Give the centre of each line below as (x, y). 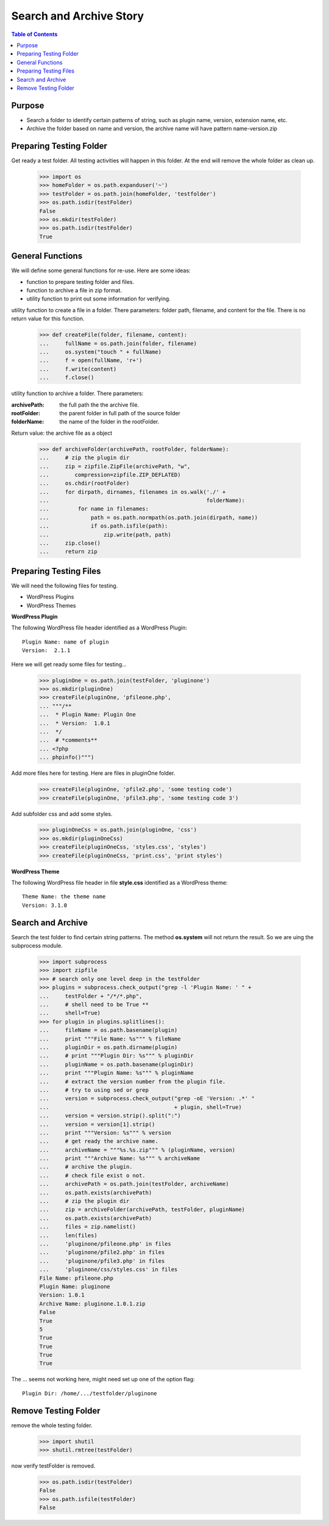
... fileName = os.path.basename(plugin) (108, 1030)
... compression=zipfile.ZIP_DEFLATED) (110, 474)
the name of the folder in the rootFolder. (109, 422)
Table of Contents (34, 34)
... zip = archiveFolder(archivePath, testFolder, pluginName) (142, 1210)
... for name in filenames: (94, 509)
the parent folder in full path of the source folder (120, 413)
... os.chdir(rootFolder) (84, 483)
